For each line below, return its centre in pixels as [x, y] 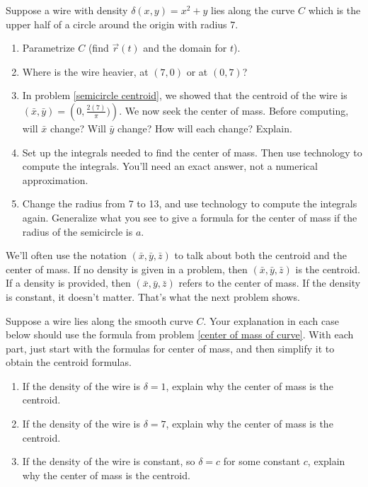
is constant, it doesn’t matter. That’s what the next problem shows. [153, 296]
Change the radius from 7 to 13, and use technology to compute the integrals [190, 204]
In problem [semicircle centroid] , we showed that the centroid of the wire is [185, 95]
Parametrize [48, 48]
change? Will [78, 128]
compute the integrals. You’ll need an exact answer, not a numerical [170, 166]
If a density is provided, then [68, 283]
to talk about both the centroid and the [261, 255]
